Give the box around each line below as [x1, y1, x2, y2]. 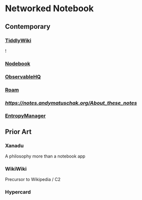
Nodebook [5, 60, 31, 67]
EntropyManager [5, 113, 46, 120]
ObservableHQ [5, 73, 41, 80]
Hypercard [5, 189, 31, 196]
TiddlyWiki [5, 37, 32, 44]
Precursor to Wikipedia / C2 [5, 177, 61, 182]
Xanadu [5, 142, 24, 149]
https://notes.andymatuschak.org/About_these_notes [5, 100, 137, 106]
